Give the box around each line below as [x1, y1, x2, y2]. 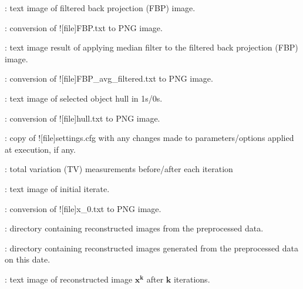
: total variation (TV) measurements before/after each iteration [5, 163, 233, 175]
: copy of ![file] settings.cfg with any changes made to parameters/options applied [5, 132, 294, 144]
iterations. [173, 273, 210, 285]
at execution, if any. [5, 143, 76, 155]
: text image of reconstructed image [5, 273, 133, 285]
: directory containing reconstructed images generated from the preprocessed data [5, 241, 298, 254]
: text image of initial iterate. [5, 182, 110, 194]
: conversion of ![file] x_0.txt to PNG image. [5, 202, 161, 214]
